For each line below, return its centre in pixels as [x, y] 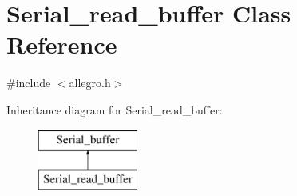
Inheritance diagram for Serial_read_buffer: [115, 109]
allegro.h [90, 83]
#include [29, 83]
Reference [62, 44]
